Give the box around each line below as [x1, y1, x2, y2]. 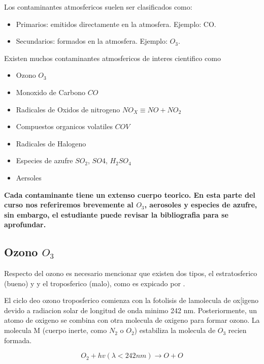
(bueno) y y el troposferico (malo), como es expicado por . [4, 278, 185, 288]
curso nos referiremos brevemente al [4, 199, 134, 210]
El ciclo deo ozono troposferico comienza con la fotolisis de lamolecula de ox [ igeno [4, 295, 258, 306]
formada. [4, 335, 32, 345]
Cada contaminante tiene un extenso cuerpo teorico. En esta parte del [4, 189, 255, 200]
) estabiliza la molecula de [134, 325, 216, 336]
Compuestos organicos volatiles [16, 121, 113, 132]
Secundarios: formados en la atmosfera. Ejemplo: [16, 36, 168, 46]
